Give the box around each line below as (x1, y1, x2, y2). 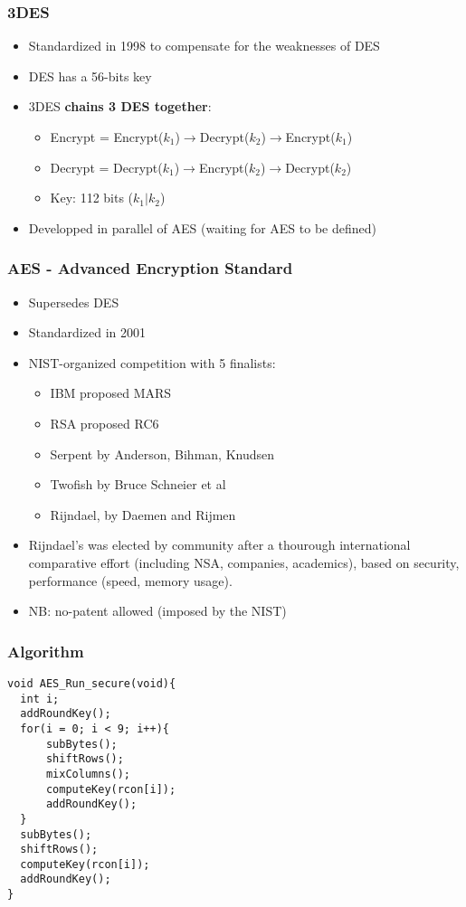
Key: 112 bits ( (50, 188, 134, 207)
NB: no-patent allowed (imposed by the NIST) (28, 601, 287, 620)
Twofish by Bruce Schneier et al (50, 475, 226, 494)
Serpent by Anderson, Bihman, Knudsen (50, 444, 275, 463)
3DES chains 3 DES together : (28, 97, 212, 116)
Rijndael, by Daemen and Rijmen (50, 505, 236, 524)
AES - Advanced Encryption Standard (7, 257, 293, 279)
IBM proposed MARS (50, 383, 172, 402)
